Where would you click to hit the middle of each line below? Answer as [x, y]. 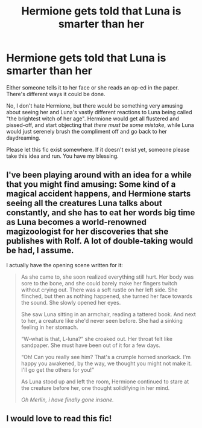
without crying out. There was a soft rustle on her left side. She [99, 290]
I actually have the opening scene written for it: [65, 265]
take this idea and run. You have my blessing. [62, 156]
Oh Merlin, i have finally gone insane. [67, 400]
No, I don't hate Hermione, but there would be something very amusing [95, 105]
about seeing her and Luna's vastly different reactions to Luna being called [99, 112]
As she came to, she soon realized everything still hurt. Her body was [107, 277]
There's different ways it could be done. [56, 94]
